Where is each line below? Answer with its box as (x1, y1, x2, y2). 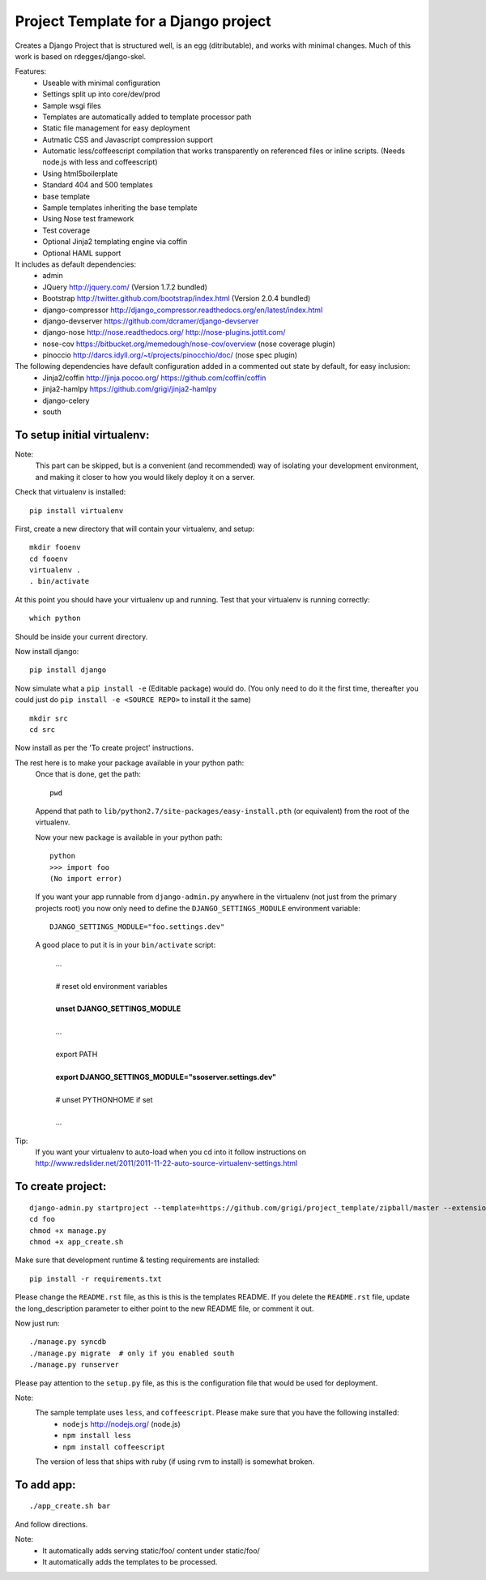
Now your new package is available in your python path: (35, 832, 223, 842)
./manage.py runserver (29, 1360, 120, 1369)
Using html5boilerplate (42, 169, 118, 178)
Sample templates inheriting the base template (42, 203, 198, 212)
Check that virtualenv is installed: (15, 487, 126, 497)
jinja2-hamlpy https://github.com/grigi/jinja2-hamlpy (42, 384, 217, 394)
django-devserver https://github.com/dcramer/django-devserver (42, 316, 259, 326)
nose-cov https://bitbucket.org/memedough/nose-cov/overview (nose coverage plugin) (42, 339, 336, 349)
